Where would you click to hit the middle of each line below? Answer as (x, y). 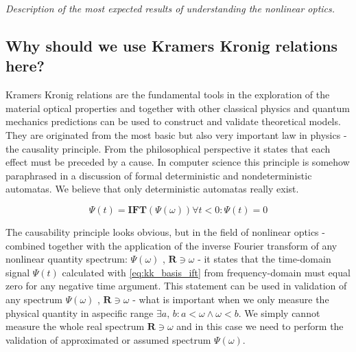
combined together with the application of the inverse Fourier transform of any (171, 245)
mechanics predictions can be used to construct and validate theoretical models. (173, 121)
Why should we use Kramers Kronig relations (172, 45)
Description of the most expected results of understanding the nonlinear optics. (170, 8)
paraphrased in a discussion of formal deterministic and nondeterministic (159, 175)
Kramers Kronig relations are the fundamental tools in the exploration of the (168, 95)
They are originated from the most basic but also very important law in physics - (176, 134)
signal (18, 272)
